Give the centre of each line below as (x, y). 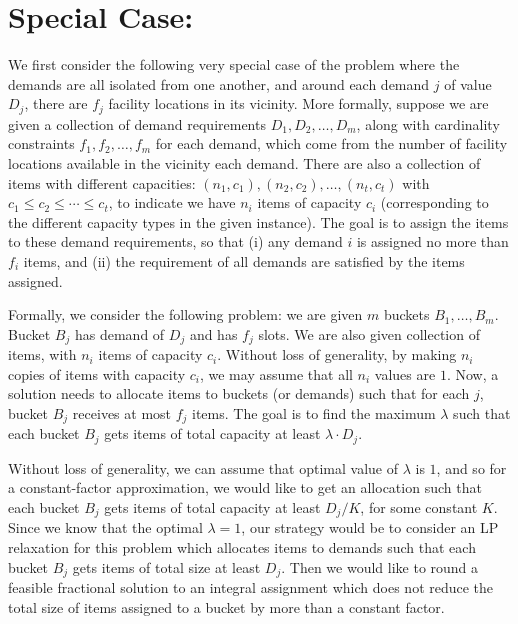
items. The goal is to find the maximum (314, 412)
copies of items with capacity (97, 373)
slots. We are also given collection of (369, 333)
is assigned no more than (432, 241)
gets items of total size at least (166, 566)
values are (405, 373)
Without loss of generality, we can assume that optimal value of (203, 467)
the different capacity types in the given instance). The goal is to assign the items (258, 221)
